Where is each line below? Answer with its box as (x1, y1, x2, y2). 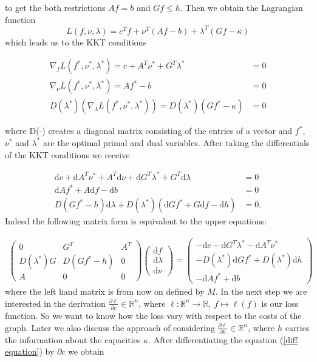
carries (285, 321, 310, 334)
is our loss (261, 297, 299, 309)
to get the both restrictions (5, 1, 106, 13)
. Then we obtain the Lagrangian (180, 1, 303, 13)
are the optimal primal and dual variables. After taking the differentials (43, 136, 310, 149)
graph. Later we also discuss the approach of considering (5, 321, 215, 334)
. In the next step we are (215, 285, 307, 298)
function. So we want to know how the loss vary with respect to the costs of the (5, 309, 302, 321)
